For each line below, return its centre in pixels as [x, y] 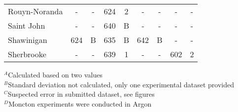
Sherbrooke [27, 54]
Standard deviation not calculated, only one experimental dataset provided [121, 84]
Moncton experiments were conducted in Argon [80, 103]
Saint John [27, 25]
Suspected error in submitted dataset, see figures [81, 94]
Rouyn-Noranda [35, 11]
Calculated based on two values [55, 75]
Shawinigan [28, 40]
